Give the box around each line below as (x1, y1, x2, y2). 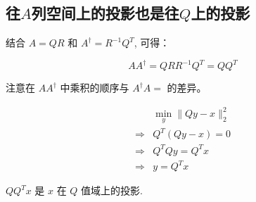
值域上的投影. (81, 183, 143, 198)
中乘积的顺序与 (60, 80, 129, 95)
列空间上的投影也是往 (31, 2, 179, 24)
